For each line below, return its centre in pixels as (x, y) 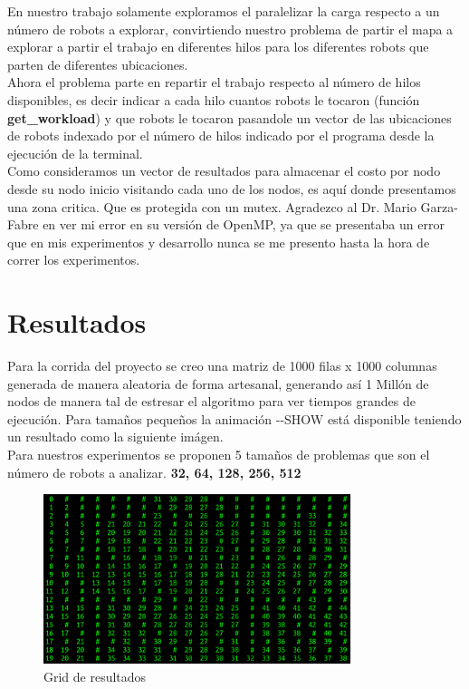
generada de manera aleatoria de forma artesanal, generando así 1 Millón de (218, 383)
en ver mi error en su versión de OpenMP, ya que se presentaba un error (244, 224)
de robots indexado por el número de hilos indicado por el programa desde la (221, 136)
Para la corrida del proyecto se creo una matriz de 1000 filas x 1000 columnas (222, 366)
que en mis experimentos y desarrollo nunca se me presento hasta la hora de (219, 242)
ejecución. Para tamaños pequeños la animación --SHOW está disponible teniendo (234, 418)
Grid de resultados (95, 676)
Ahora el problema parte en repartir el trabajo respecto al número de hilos (214, 82)
